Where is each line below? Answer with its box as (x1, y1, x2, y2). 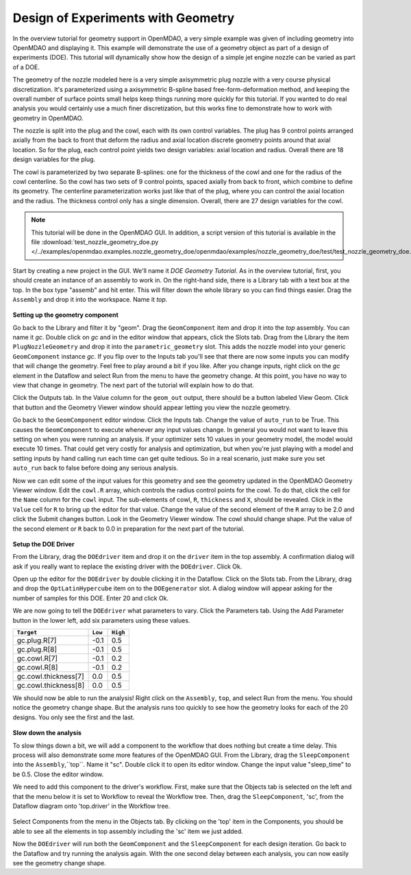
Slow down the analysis (12, 729, 82, 737)
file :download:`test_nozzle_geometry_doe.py (31, 237, 159, 246)
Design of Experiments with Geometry (12, 10, 235, 25)
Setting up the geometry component (12, 311, 119, 319)
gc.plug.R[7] (16, 636, 57, 645)
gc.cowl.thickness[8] (16, 681, 85, 691)
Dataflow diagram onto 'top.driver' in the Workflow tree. (12, 802, 171, 810)
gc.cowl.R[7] (16, 654, 58, 663)
